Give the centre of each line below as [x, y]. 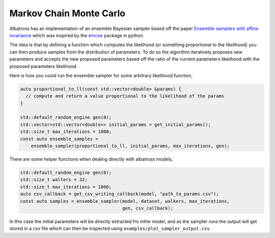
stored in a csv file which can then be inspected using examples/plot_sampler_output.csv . [110, 228]
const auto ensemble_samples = [59, 139]
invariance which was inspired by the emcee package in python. [77, 35]
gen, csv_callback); [148, 208]
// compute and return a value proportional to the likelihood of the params [125, 96]
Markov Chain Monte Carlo [67, 13]
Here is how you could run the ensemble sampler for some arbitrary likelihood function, [101, 75]
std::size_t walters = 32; [54, 180]
